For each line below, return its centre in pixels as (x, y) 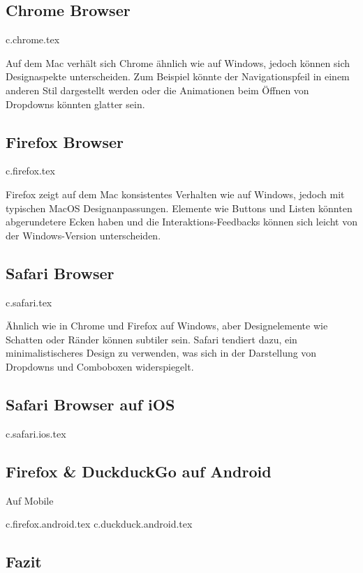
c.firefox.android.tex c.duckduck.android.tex (99, 524)
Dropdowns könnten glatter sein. (75, 104)
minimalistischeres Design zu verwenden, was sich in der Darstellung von (161, 353)
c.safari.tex (29, 302)
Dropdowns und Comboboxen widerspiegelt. (100, 366)
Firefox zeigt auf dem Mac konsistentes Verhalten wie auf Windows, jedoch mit (175, 194)
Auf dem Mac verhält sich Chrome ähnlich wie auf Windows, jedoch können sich (178, 62)
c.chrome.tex (33, 39)
